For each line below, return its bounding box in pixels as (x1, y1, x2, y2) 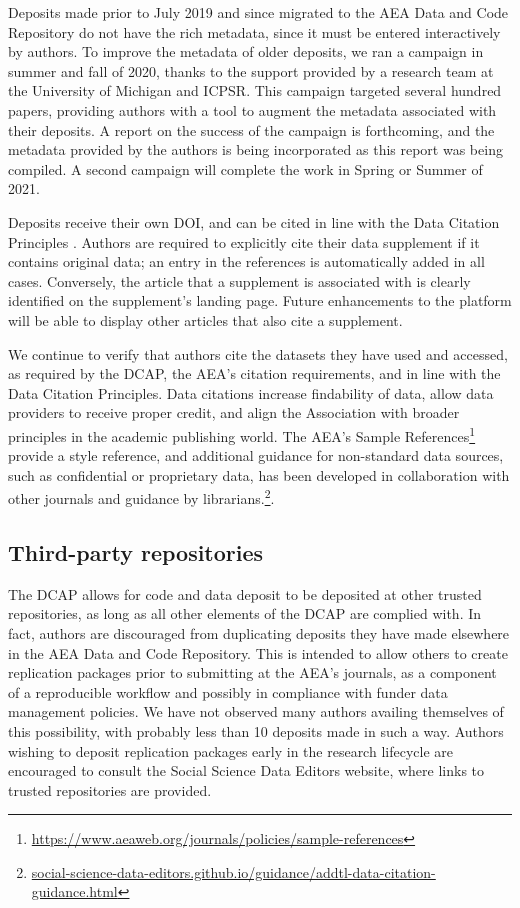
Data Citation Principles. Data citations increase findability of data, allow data (8, 382, 494, 403)
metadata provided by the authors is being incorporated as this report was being (8, 139, 503, 160)
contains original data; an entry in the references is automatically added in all (8, 251, 485, 272)
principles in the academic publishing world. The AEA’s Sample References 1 (8, 422, 476, 446)
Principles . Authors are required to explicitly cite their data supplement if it (8, 231, 480, 252)
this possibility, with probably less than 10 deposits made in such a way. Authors (8, 720, 504, 741)
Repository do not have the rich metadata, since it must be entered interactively (8, 21, 501, 42)
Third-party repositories (8, 536, 264, 567)
